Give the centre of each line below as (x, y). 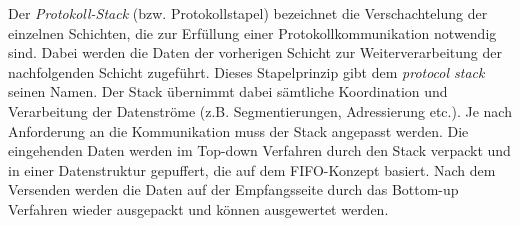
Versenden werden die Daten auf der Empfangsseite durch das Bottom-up (233, 189)
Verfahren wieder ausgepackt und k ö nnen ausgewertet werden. (198, 208)
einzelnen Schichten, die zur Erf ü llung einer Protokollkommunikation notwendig (252, 32)
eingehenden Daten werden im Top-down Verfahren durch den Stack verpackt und (259, 150)
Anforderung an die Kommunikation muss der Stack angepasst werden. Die (238, 130)
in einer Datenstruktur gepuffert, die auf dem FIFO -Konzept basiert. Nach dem (252, 169)
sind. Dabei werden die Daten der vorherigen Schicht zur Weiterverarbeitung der (255, 52)
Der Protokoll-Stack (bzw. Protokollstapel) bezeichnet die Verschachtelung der (248, 13)
